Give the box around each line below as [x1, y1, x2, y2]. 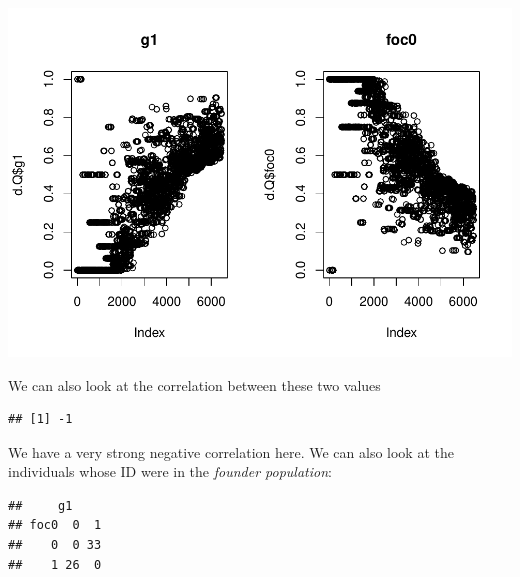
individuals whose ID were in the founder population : [8, 461, 332, 482]
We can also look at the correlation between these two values [8, 374, 381, 395]
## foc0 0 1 [8, 518, 102, 533]
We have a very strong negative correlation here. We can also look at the [8, 441, 454, 462]
